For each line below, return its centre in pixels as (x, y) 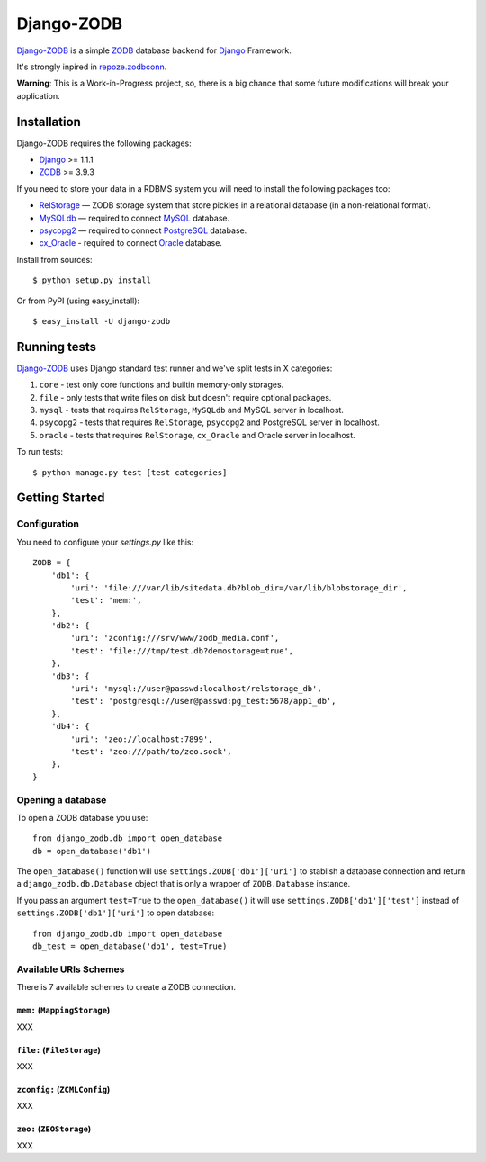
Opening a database (62, 799)
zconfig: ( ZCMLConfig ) (63, 1089)
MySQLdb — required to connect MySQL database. (134, 218)
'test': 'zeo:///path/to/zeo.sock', (152, 751)
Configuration (48, 524)
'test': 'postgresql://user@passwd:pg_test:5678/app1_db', (203, 701)
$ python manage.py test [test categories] (130, 472)
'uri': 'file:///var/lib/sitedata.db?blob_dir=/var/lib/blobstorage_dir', (239, 588)
